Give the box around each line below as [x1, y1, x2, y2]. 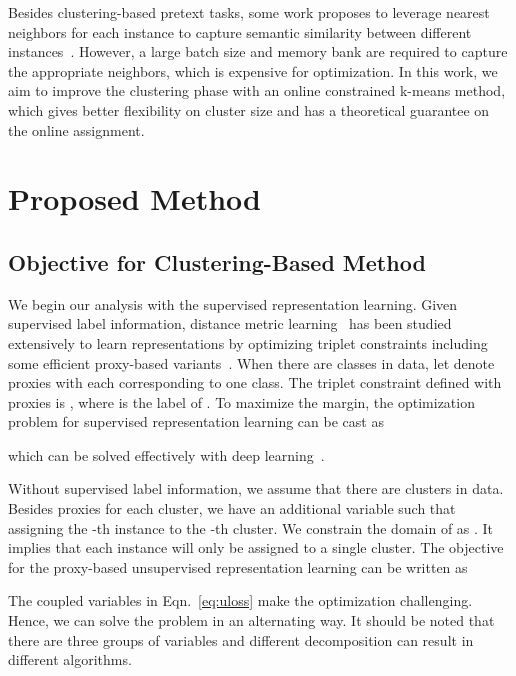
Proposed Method [8, 178, 261, 219]
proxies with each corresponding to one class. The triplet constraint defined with [8, 372, 502, 393]
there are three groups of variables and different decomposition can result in [8, 629, 474, 650]
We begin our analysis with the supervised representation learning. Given [8, 293, 458, 314]
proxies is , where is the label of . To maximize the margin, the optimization [8, 391, 475, 412]
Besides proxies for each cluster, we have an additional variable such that [8, 498, 456, 519]
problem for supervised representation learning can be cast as [8, 411, 384, 432]
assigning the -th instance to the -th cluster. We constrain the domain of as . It [8, 517, 494, 538]
